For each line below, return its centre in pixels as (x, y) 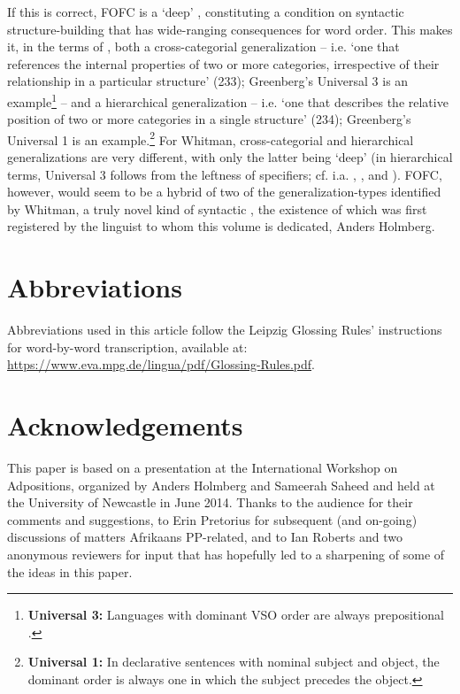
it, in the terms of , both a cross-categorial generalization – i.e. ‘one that (203, 46)
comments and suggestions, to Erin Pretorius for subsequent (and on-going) (212, 519)
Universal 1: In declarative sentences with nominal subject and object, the (234, 662)
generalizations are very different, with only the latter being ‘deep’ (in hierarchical (230, 157)
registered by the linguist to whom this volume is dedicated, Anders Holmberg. (221, 226)
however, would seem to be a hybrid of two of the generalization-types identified (224, 192)
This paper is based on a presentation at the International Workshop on (203, 468)
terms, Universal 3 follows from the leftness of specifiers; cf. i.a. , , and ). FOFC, (225, 174)
